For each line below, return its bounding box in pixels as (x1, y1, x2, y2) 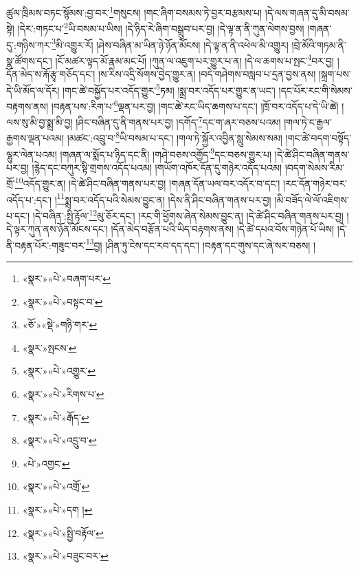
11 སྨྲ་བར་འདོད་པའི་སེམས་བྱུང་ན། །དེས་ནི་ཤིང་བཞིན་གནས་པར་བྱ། (56, 190, 271, 207)
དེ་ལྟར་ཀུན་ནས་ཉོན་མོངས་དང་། (6, 222, 108, 236)
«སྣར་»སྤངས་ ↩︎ (22, 340, 77, 355)
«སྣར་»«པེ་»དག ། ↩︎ (22, 502, 93, 516)
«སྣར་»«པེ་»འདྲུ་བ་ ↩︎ (22, 433, 97, 447)
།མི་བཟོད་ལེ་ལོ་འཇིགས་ (274, 192, 349, 207)
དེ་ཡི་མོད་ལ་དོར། (6, 83, 60, 97)
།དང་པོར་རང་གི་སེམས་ (278, 83, 353, 97)
